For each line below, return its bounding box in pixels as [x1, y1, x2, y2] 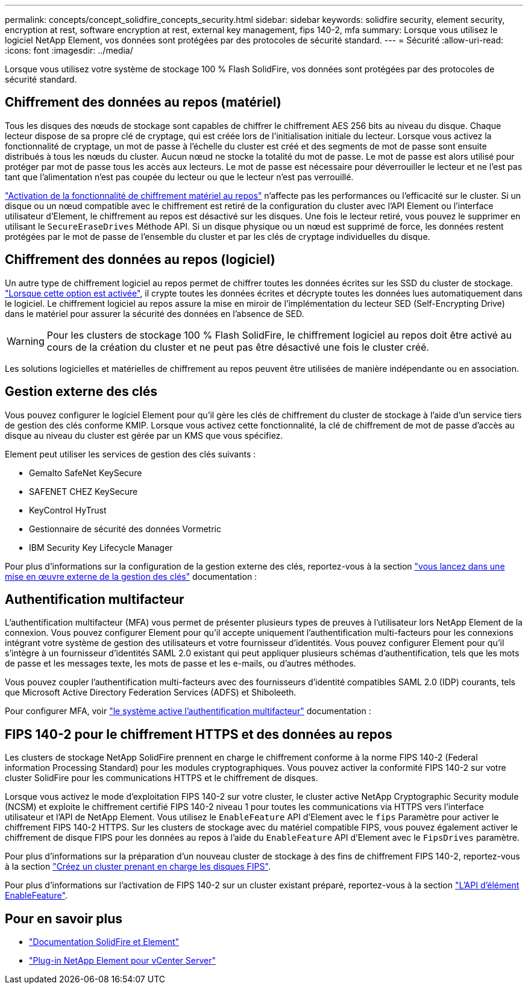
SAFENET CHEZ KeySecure [29, 486, 138, 497]
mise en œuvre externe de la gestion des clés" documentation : [5, 571, 257, 582]
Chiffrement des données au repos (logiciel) [5, 252, 275, 268]
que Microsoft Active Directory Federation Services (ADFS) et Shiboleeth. [5, 687, 297, 698]
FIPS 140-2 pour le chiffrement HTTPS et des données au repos [5, 726, 392, 742]
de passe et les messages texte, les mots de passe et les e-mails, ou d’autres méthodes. [5, 658, 356, 669]
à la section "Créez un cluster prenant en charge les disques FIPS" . [5, 861, 271, 872]
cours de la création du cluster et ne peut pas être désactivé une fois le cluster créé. [46, 341, 429, 353]
